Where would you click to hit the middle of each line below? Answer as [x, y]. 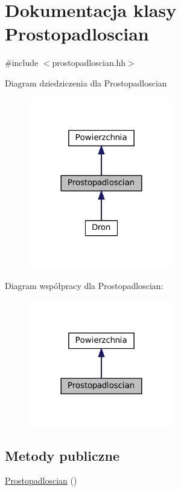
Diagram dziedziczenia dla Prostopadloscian [86, 83]
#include [22, 63]
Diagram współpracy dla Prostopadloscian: [84, 285]
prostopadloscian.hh [89, 63]
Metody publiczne [62, 455]
